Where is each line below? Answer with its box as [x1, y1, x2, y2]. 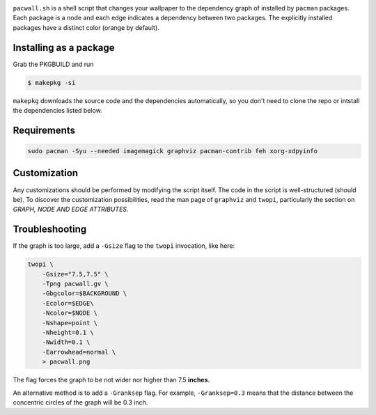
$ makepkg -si [27, 79, 76, 86]
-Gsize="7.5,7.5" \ [42, 270, 109, 278]
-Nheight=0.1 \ [42, 328, 94, 336]
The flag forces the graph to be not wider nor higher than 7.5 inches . [13, 376, 210, 384]
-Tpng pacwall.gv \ [42, 280, 109, 288]
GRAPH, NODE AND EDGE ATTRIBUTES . [13, 205, 129, 214]
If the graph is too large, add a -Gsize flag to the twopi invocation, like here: [13, 242, 235, 250]
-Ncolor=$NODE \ [42, 309, 97, 317]
